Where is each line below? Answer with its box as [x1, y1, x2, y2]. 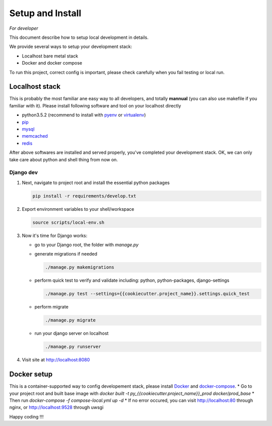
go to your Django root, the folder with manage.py [34, 242, 139, 248]
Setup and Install [9, 8, 82, 19]
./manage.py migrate [45, 318, 96, 323]
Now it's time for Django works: [22, 232, 88, 238]
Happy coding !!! [9, 413, 44, 419]
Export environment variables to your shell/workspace [22, 206, 134, 212]
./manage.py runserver [45, 344, 101, 350]
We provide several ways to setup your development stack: [9, 43, 132, 50]
